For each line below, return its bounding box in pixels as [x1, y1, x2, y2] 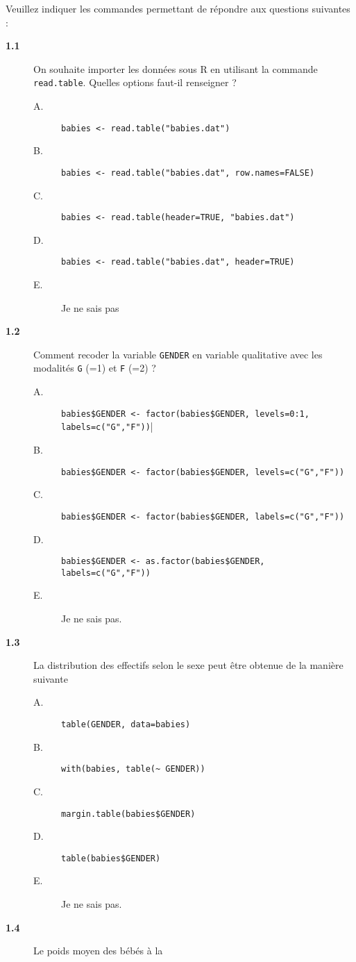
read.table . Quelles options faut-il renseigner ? [33, 75, 237, 90]
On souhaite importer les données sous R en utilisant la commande [33, 61, 318, 76]
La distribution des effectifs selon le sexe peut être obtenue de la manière [33, 658, 344, 672]
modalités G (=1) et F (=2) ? [33, 360, 156, 375]
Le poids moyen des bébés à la [33, 943, 163, 958]
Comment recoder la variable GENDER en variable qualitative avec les [33, 347, 323, 361]
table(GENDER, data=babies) [61, 720, 191, 729]
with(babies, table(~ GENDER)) [61, 764, 205, 774]
